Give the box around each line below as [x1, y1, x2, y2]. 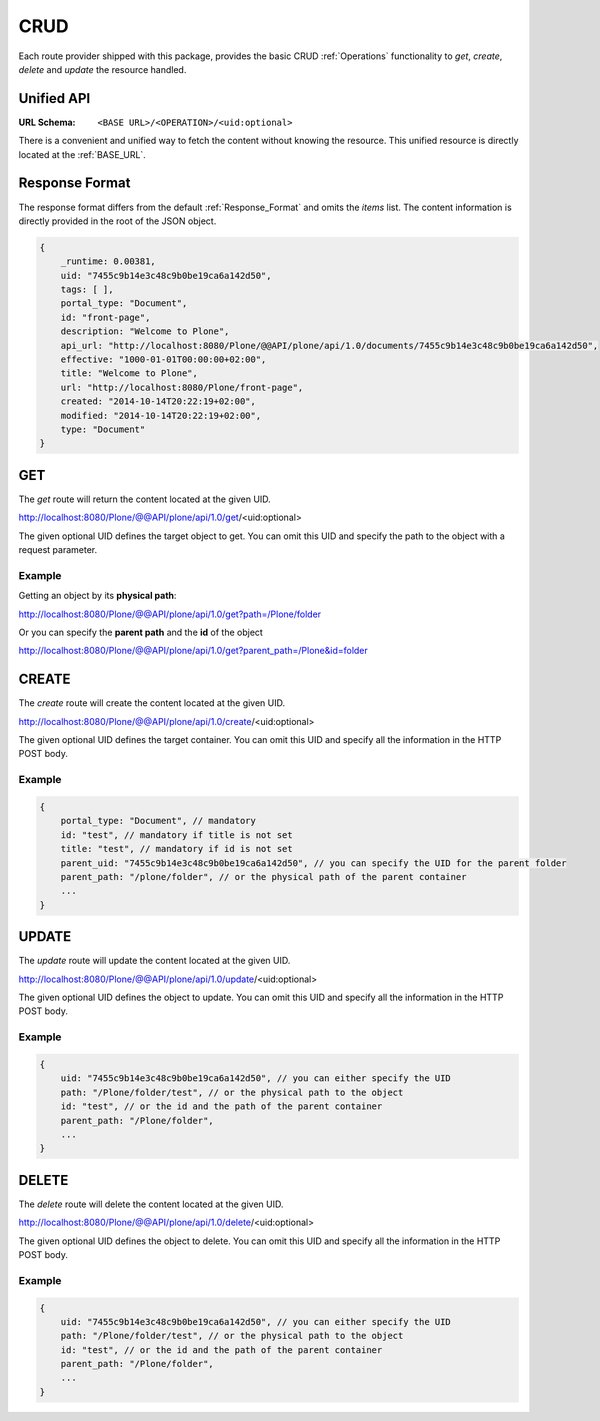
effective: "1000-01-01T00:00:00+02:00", [60, 354, 267, 365]
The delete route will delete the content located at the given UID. [18, 1198, 284, 1210]
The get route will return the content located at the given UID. [18, 493, 272, 505]
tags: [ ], [60, 284, 114, 295]
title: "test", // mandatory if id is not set [60, 843, 294, 855]
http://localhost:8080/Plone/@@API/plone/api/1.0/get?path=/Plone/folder [18, 608, 322, 620]
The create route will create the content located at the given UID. [18, 697, 286, 709]
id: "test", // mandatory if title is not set [60, 829, 294, 840]
